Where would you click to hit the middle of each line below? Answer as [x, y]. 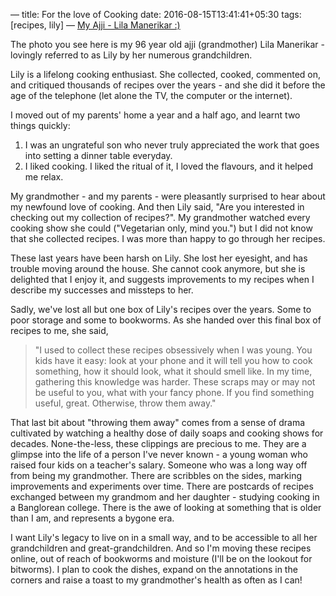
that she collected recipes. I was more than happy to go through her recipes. [168, 238]
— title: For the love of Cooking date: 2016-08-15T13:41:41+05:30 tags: [156, 14]
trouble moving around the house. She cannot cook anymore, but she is [158, 268]
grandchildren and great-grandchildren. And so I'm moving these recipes [161, 548]
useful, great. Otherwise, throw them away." [125, 403]
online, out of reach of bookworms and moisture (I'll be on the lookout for [161, 558]
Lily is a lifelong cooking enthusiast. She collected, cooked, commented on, [166, 74]
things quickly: [40, 125]
